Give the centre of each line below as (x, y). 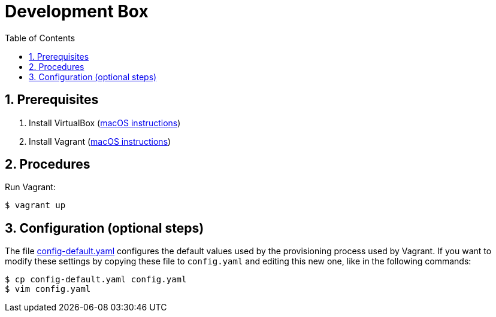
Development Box (77, 11)
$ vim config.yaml (48, 289)
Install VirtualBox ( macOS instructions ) (105, 123)
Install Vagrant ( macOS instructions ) (100, 141)
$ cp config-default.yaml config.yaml (96, 280)
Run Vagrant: (30, 187)
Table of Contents (40, 38)
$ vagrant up (35, 205)
